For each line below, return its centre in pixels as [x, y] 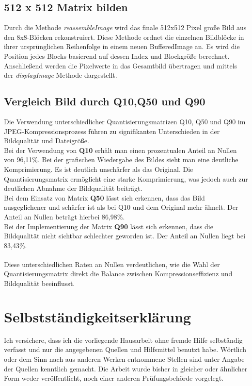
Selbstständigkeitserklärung [98, 316]
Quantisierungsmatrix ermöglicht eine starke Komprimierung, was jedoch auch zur [126, 178]
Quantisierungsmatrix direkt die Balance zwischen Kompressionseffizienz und [118, 274]
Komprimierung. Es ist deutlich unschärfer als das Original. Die [99, 169]
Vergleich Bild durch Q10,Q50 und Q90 [105, 101]
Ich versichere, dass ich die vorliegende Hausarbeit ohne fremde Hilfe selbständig [123, 340]
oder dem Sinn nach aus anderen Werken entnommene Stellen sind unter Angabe [124, 359]
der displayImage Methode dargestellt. [61, 75]
